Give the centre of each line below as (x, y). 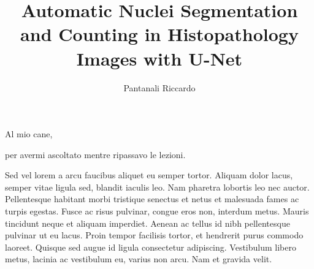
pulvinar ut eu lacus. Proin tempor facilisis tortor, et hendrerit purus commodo (154, 235)
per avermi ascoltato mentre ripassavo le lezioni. (95, 154)
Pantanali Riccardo (159, 87)
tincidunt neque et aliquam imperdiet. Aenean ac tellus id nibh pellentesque (147, 223)
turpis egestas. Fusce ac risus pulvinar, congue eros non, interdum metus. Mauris (157, 211)
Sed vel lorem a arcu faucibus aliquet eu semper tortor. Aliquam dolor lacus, (149, 175)
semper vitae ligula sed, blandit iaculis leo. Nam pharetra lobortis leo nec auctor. (157, 187)
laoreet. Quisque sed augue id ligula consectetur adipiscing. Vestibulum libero (151, 247)
